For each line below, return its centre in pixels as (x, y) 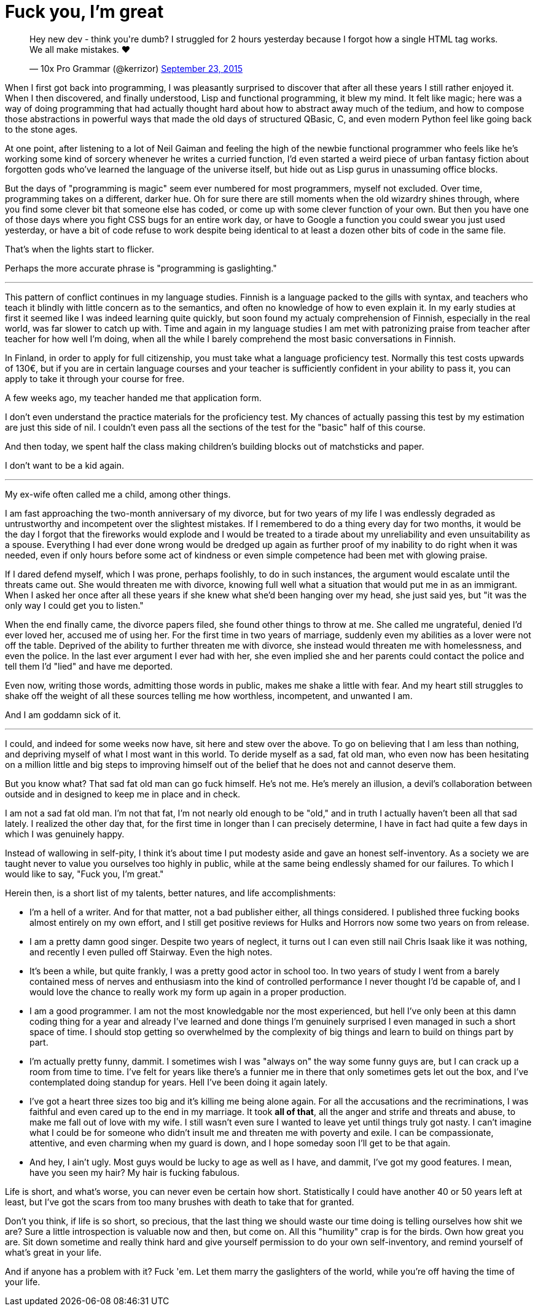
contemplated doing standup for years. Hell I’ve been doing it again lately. (179, 1082)
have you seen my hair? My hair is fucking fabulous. (134, 1172)
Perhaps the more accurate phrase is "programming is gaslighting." (141, 268)
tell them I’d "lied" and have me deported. (89, 666)
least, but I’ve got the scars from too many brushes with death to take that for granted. (180, 1202)
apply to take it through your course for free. (95, 378)
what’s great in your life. (53, 1252)
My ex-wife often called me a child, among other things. (118, 494)
